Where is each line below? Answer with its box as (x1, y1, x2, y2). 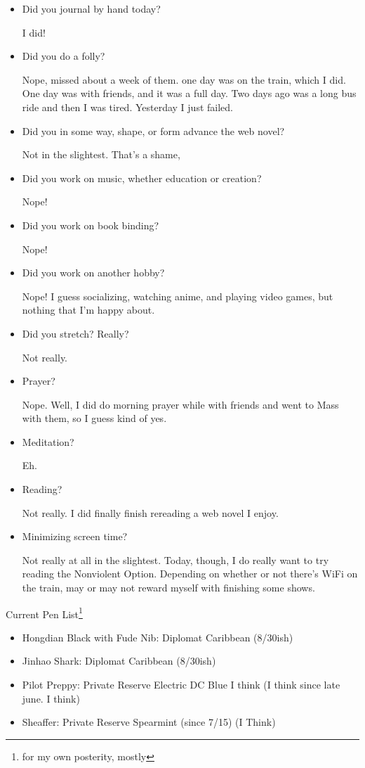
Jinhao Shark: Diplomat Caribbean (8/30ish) (22, 653, 216, 668)
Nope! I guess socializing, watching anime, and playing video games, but (22, 288, 333, 303)
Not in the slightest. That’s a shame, (22, 147, 180, 162)
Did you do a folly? (22, 49, 105, 63)
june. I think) (22, 691, 80, 705)
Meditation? (22, 434, 74, 449)
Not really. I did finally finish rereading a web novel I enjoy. (22, 505, 279, 520)
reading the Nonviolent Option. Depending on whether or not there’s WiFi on (22, 566, 358, 581)
